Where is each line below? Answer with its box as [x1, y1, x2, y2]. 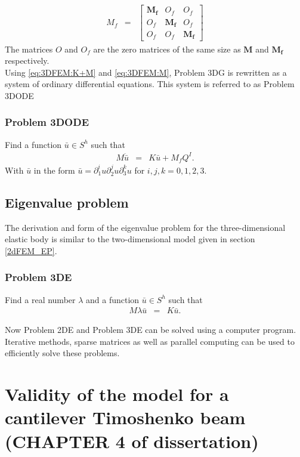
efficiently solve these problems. [5, 347, 120, 359]
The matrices [5, 42, 53, 55]
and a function [86, 293, 140, 305]
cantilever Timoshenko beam [5, 405, 246, 430]
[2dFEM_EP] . [5, 244, 57, 257]
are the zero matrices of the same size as [93, 42, 241, 55]
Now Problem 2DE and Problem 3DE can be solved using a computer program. [5, 323, 296, 336]
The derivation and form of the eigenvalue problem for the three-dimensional [5, 221, 286, 233]
